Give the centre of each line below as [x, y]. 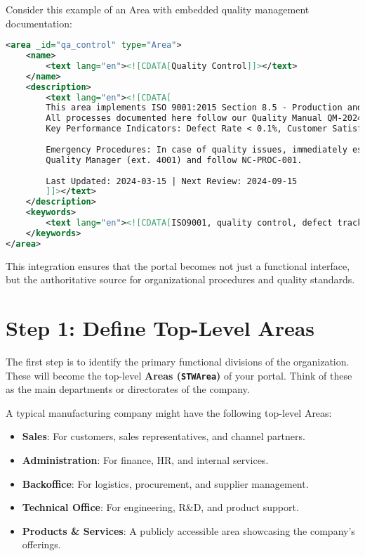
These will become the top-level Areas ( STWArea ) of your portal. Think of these [179, 375]
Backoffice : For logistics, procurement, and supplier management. [165, 483]
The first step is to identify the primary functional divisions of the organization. [178, 361]
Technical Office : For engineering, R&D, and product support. [160, 507]
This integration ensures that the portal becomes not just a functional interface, [178, 265]
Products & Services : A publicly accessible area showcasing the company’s [188, 530]
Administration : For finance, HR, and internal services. [145, 460]
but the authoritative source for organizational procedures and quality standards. [180, 279]
